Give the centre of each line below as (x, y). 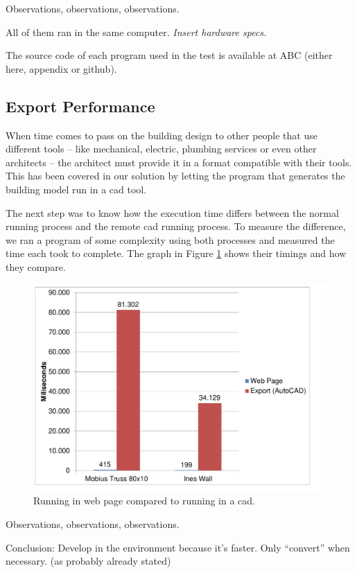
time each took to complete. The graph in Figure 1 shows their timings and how (176, 253)
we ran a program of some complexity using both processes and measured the (170, 239)
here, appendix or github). (61, 68)
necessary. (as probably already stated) (88, 561)
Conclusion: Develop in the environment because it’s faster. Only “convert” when (178, 547)
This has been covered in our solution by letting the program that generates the (175, 176)
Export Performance (80, 106)
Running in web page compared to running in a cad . (144, 501)
